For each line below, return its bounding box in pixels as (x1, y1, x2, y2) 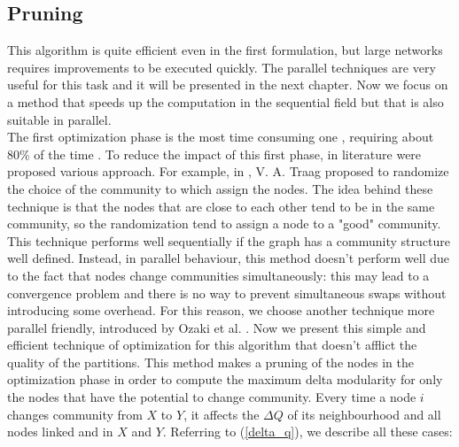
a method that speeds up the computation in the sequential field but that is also (7, 92, 444, 111)
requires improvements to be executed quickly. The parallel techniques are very (7, 58, 436, 76)
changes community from (7, 405, 143, 423)
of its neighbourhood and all (287, 405, 441, 423)
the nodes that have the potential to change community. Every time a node (7, 388, 416, 406)
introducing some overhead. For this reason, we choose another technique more (7, 301, 435, 320)
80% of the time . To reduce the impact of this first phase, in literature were (7, 144, 422, 163)
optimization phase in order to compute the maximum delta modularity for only (7, 370, 443, 389)
